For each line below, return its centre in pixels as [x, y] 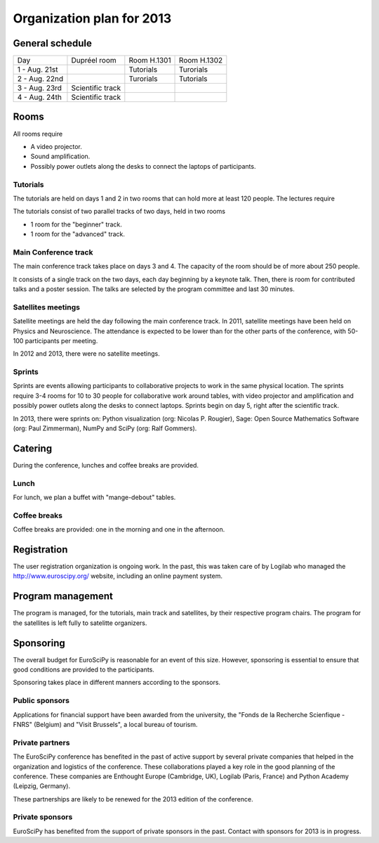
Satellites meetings [47, 307]
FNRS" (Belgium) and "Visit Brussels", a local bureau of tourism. [105, 725]
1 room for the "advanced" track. [78, 234]
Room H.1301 [150, 60]
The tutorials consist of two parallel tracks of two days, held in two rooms [119, 212]
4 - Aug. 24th [40, 97]
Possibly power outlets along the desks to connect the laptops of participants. [143, 166]
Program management [63, 597]
